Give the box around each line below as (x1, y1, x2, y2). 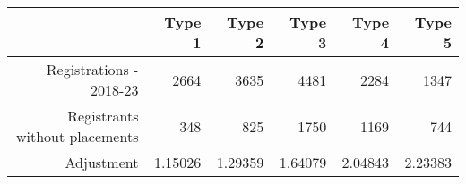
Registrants (67, 105, 139, 126)
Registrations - (46, 59, 139, 79)
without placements (15, 126, 139, 146)
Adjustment (65, 152, 139, 172)
